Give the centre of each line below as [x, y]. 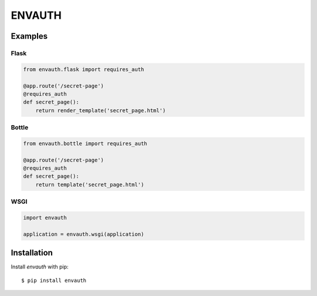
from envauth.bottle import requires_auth [85, 143]
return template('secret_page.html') [90, 184]
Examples [29, 36]
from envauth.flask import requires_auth [84, 69]
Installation [32, 253]
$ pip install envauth [54, 280]
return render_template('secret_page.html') [101, 110]
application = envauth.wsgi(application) [84, 234]
